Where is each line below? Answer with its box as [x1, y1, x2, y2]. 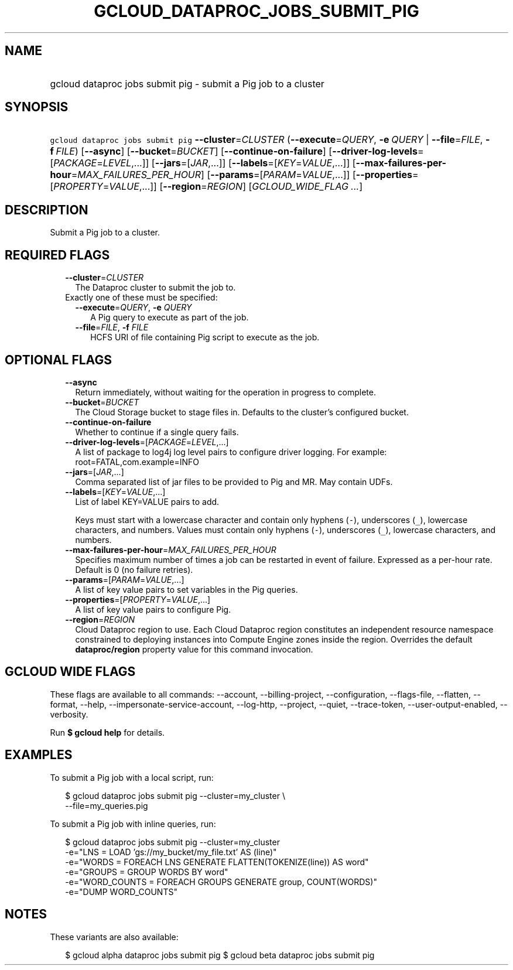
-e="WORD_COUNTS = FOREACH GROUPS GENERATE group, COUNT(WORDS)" [65, 876, 377, 887]
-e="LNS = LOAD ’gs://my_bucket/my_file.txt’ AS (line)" [65, 846, 277, 857]
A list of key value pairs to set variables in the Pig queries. [75, 584, 298, 595]
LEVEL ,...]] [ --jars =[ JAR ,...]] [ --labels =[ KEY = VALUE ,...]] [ [102, 157, 356, 169]
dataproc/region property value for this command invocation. [75, 644, 313, 654]
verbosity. [50, 709, 88, 719]
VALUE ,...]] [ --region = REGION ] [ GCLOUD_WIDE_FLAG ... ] [109, 180, 362, 193]
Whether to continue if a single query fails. [75, 426, 239, 437]
